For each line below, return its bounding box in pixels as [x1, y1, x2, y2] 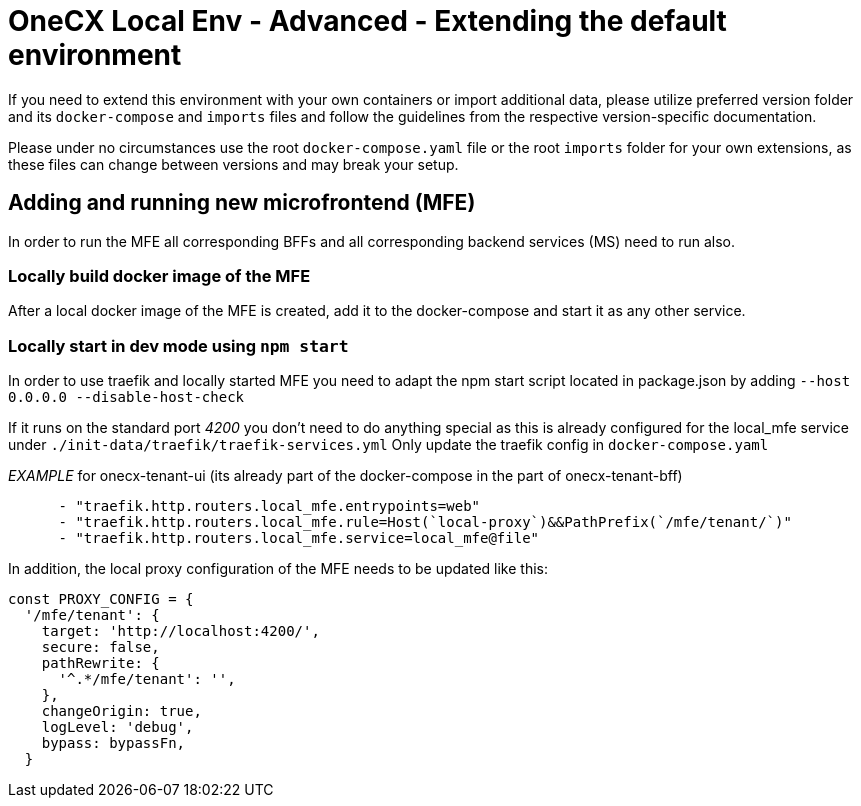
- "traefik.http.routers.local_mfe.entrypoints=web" [58, 498, 481, 515]
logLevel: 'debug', [41, 719, 194, 736]
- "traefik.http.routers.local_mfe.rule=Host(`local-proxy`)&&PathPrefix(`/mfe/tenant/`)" [58, 514, 792, 531]
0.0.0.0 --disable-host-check [8, 389, 245, 406]
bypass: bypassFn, [41, 735, 186, 752]
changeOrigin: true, [41, 703, 202, 720]
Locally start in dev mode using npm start [8, 335, 349, 356]
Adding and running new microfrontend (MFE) [8, 190, 476, 216]
